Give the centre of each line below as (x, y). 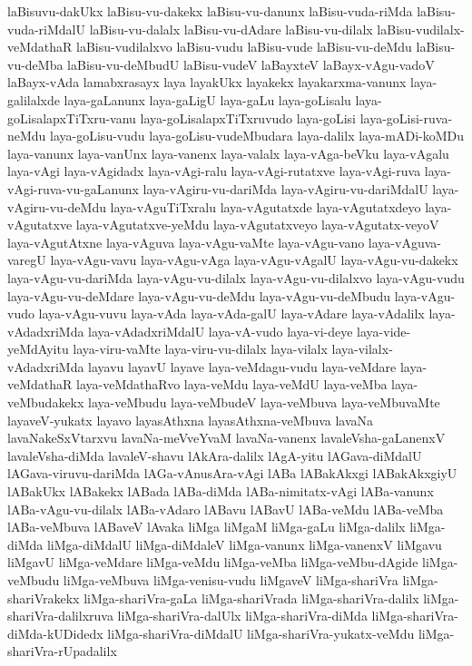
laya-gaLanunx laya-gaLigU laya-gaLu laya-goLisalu (207, 99)
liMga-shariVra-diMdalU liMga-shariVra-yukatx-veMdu (261, 633)
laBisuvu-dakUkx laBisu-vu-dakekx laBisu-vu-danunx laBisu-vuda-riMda (210, 11)
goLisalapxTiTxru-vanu (72, 118)
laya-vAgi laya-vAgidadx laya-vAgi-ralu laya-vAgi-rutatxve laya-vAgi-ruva (214, 171)
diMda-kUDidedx (55, 633)
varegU (27, 260)
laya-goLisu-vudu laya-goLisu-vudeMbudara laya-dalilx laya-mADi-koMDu (257, 136)
